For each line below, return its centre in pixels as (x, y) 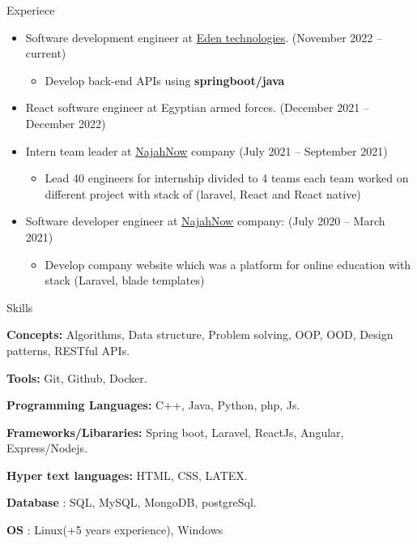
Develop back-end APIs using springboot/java (165, 80)
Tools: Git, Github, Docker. (77, 377)
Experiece (31, 10)
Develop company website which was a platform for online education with (228, 264)
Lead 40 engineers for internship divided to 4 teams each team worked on (227, 178)
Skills (20, 307)
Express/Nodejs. (47, 448)
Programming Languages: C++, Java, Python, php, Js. (153, 405)
